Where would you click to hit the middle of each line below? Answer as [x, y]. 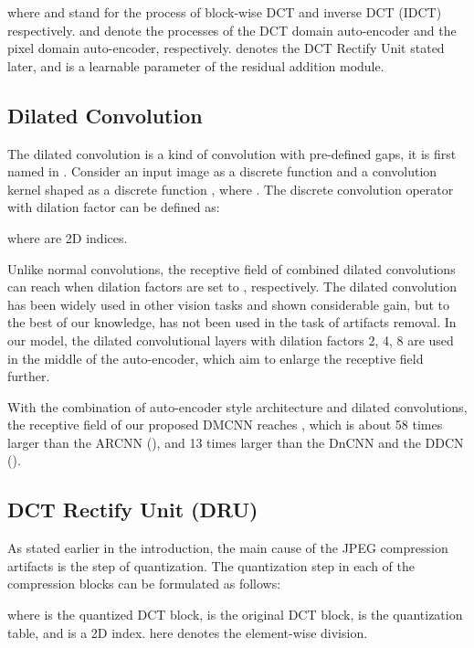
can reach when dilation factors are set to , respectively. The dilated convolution [232, 287]
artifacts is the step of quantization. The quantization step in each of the [211, 565]
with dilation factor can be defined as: [114, 207]
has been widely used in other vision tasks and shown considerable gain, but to [229, 304]
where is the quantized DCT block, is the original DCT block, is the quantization [235, 615]
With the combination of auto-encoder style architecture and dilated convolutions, [237, 406]
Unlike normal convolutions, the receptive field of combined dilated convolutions [232, 268]
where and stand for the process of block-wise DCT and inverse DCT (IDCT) [225, 12]
